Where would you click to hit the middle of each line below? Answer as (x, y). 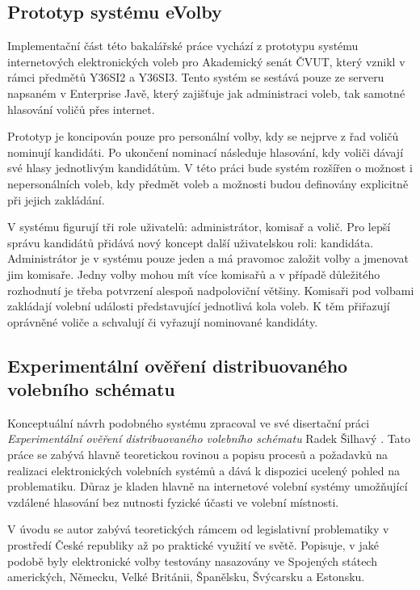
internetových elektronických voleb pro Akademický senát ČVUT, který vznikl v (206, 61)
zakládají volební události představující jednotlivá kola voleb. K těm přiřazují (199, 306)
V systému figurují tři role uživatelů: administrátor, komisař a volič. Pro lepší (199, 227)
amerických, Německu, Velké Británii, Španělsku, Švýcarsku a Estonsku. (186, 577)
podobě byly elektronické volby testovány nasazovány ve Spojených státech (192, 560)
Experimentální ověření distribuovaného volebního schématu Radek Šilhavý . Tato (209, 438)
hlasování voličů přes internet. (81, 109)
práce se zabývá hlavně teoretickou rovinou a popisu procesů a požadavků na (197, 455)
